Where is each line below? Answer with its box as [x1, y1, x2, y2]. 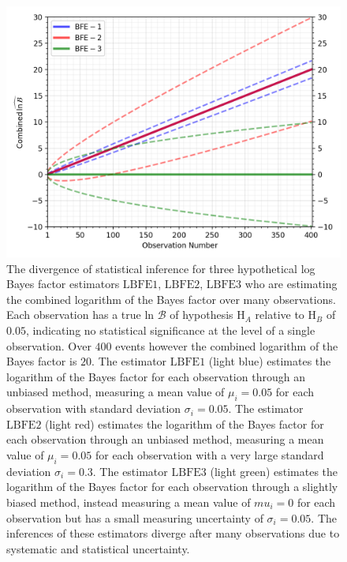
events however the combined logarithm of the [115, 337, 338, 354]
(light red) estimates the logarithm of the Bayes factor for [45, 415, 324, 432]
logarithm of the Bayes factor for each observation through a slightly [6, 478, 338, 495]
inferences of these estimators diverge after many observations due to [6, 525, 340, 541]
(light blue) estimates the [208, 353, 331, 369]
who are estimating [244, 275, 338, 292]
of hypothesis [170, 306, 233, 323]
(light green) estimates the [210, 463, 338, 479]
